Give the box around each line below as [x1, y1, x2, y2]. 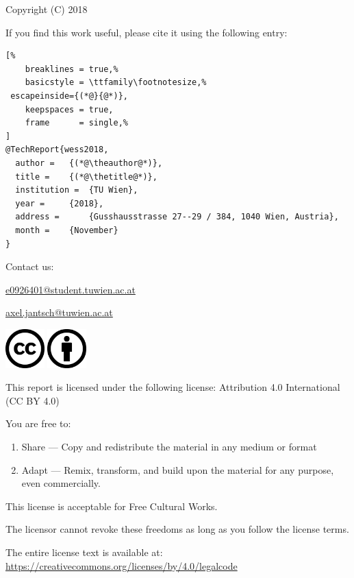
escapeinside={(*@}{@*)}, [10, 91, 128, 101]
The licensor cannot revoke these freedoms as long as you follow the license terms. [5, 522, 349, 536]
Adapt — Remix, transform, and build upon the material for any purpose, [21, 462, 334, 477]
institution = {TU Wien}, [15, 185, 138, 195]
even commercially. [21, 476, 101, 490]
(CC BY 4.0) [5, 393, 60, 407]
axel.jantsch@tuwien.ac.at [5, 305, 113, 320]
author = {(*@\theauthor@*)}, [15, 158, 163, 168]
